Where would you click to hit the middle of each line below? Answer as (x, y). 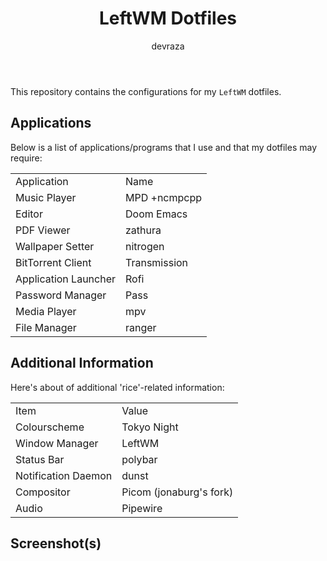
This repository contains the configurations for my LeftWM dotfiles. (146, 91)
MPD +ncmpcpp (164, 197)
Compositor (43, 492)
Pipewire (142, 508)
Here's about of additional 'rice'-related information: (117, 387)
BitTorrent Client (53, 262)
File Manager (46, 327)
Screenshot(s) (56, 543)
